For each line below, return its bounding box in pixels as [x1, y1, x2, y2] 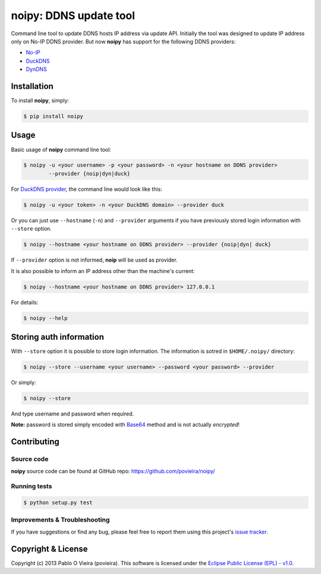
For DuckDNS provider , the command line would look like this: [11, 185, 163, 193]
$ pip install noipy [23, 113, 83, 119]
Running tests [11, 482, 52, 491]
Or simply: [11, 379, 36, 386]
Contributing [11, 437, 59, 447]
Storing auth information [11, 331, 104, 342]
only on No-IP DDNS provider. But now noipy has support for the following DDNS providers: [11, 38, 236, 45]
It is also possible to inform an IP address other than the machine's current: [11, 267, 196, 274]
